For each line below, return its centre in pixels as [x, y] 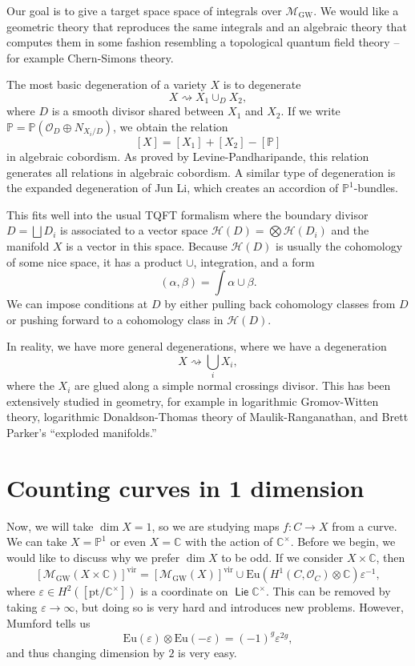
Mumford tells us [48, 622]
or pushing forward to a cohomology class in [115, 319]
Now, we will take [50, 526]
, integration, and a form [254, 261]
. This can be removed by [328, 591]
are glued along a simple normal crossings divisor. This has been [233, 385]
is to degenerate [262, 84]
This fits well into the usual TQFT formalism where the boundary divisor [187, 214]
